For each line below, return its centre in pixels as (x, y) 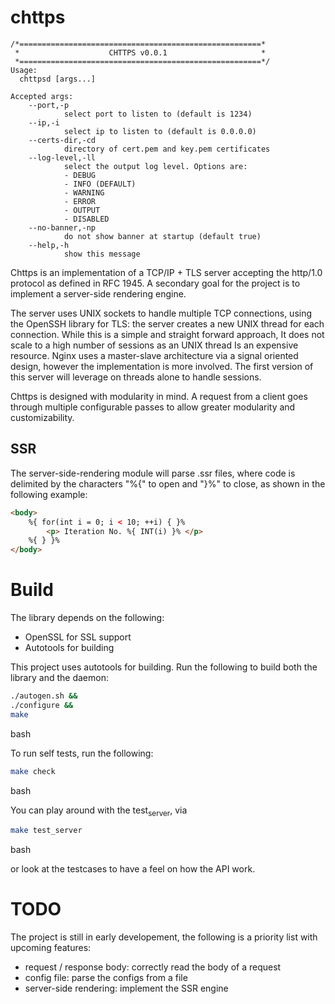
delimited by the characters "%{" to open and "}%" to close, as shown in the (168, 483)
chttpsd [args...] (58, 79)
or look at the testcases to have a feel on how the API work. (133, 869)
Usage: (24, 70)
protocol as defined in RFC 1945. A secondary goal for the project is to (155, 283)
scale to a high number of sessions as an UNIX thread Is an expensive (154, 345)
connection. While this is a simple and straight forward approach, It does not (167, 334)
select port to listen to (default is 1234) (158, 114)
